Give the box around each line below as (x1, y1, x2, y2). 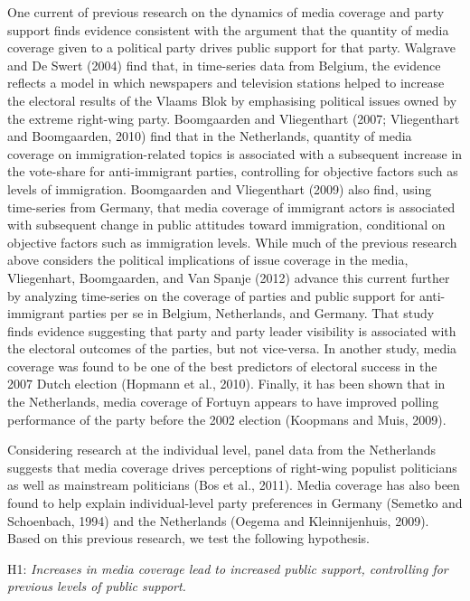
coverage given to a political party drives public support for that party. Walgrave (7, 38, 456, 57)
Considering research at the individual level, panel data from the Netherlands (7, 440, 437, 459)
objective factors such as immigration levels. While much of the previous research (7, 232, 457, 251)
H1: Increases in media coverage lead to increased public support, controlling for (7, 559, 448, 578)
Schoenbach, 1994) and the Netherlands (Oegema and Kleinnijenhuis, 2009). (7, 511, 429, 530)
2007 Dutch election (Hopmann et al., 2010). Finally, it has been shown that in (7, 374, 446, 393)
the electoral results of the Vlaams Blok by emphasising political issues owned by (7, 90, 457, 109)
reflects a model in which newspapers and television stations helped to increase (7, 73, 445, 92)
